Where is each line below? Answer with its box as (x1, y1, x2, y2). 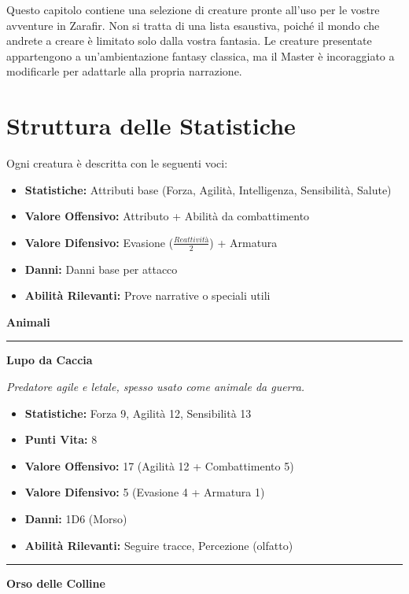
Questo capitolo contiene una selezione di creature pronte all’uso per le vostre (6, 2, 380, 17)
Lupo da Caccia (6, 352, 93, 368)
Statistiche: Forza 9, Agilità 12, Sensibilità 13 (24, 404, 252, 421)
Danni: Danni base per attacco (24, 260, 178, 277)
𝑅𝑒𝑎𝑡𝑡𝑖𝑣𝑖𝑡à (174, 236, 209, 245)
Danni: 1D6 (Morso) (24, 511, 127, 527)
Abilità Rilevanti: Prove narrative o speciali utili (24, 287, 271, 304)
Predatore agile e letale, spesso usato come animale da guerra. (6, 378, 305, 395)
